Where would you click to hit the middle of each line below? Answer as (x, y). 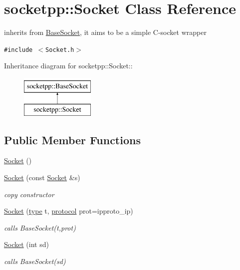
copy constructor (29, 194)
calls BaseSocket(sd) (35, 261)
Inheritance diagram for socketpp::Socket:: (68, 66)
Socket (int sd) (26, 244)
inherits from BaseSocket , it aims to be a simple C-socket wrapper (105, 32)
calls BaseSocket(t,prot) (40, 227)
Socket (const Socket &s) (42, 177)
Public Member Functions (72, 139)
